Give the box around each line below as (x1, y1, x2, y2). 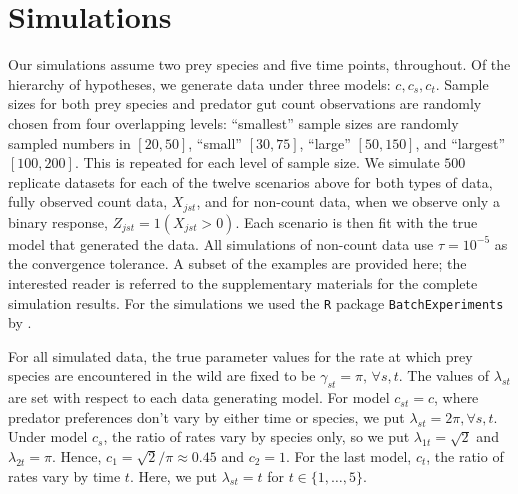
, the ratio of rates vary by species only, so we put (103, 426, 410, 447)
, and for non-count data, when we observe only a (196, 191, 500, 212)
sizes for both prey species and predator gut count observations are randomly (8, 93, 482, 114)
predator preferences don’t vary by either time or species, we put (8, 406, 405, 427)
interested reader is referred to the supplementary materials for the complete (8, 272, 478, 293)
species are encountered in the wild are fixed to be (8, 365, 316, 386)
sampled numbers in (8, 132, 131, 153)
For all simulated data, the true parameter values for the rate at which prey (8, 345, 473, 366)
